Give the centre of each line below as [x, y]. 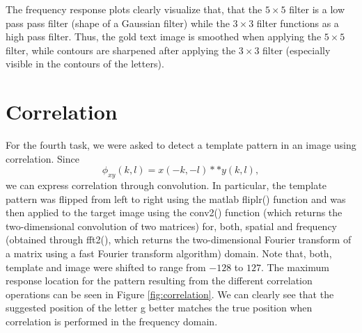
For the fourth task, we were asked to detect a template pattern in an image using [181, 145]
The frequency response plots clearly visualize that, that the [134, 9]
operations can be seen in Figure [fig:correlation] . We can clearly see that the [170, 294]
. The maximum [295, 267]
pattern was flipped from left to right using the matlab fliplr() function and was [176, 198]
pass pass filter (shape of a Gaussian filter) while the [118, 23]
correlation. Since [42, 158]
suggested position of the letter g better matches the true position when [159, 308]
